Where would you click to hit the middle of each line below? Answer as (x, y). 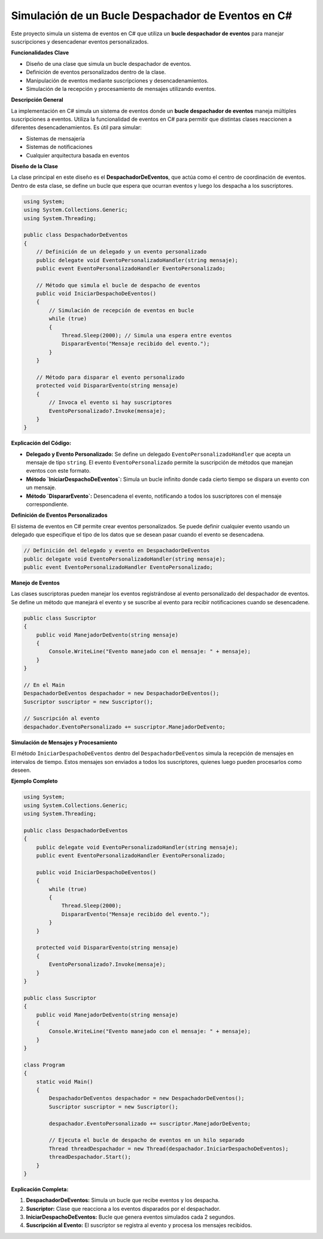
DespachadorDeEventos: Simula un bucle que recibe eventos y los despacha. (123, 1200)
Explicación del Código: (41, 443)
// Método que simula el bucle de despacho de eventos (118, 285)
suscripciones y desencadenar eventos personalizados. (80, 41)
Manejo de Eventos (35, 583)
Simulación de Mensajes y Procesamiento (64, 742)
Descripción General (37, 100)
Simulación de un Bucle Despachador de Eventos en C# (152, 16)
